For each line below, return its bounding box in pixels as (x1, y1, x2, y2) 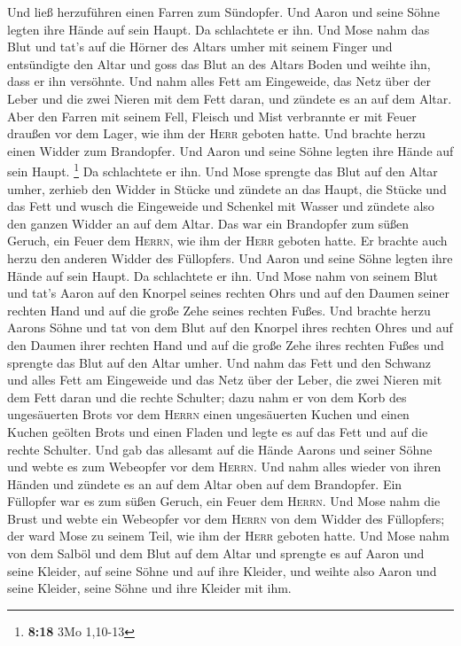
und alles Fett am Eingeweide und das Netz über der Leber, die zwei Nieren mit (7, 370, 442, 389)
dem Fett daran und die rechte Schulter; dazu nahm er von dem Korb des (7, 387, 407, 406)
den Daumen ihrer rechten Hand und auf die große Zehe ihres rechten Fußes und (7, 335, 444, 354)
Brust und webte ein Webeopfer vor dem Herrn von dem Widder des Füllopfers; (7, 509, 445, 527)
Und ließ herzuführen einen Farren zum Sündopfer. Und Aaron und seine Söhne (7, 3, 440, 20)
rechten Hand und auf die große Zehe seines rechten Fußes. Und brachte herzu (7, 300, 431, 319)
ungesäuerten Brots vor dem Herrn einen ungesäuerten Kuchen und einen (7, 405, 410, 424)
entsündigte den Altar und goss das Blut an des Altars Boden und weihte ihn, (7, 54, 431, 73)
